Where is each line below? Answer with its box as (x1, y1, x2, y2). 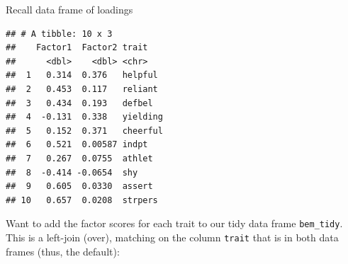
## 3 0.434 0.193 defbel (6, 98, 153, 108)
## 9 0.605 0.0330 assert (6, 181, 153, 192)
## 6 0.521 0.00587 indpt (6, 139, 148, 150)
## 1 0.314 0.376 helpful (6, 70, 158, 81)
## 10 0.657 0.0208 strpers (6, 195, 158, 205)
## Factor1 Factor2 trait (6, 42, 148, 53)
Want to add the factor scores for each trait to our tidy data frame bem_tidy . (6, 216, 343, 231)
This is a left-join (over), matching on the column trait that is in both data (6, 229, 339, 244)
